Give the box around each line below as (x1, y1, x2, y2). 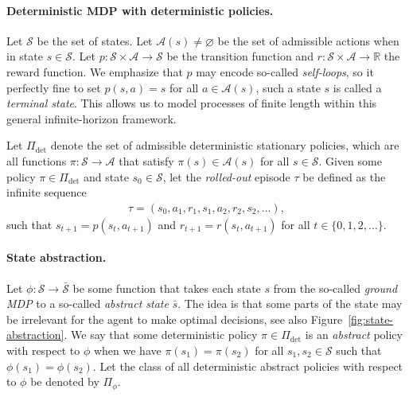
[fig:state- (348, 310, 394, 327)
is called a (333, 79, 382, 95)
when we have (93, 341, 162, 358)
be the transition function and (166, 48, 314, 64)
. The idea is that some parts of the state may (177, 295, 403, 312)
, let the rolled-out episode (162, 168, 290, 185)
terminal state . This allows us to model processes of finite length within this (6, 95, 377, 111)
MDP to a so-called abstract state (6, 295, 169, 312)
